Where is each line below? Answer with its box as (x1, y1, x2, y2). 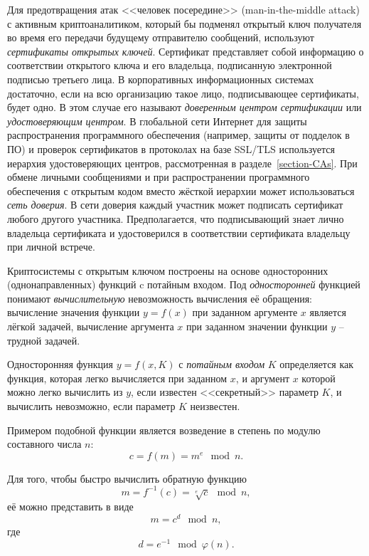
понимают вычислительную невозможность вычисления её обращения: (7, 290, 312, 305)
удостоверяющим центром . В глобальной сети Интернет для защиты (7, 113, 307, 128)
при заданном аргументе (192, 305, 298, 320)
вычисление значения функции (7, 305, 140, 320)
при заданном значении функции (186, 319, 328, 334)
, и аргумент (235, 370, 290, 385)
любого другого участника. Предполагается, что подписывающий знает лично (7, 211, 344, 226)
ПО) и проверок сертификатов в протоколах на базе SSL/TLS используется (7, 141, 336, 156)
